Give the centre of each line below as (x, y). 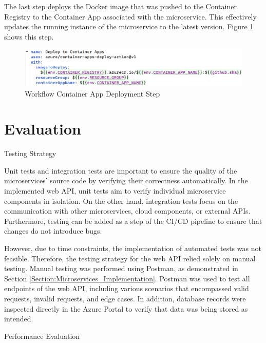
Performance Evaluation (42, 336)
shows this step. (29, 36)
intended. (19, 319)
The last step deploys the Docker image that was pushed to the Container (120, 6)
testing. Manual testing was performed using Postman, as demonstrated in (121, 268)
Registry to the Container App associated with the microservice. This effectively (130, 16)
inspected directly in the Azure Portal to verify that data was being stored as (126, 308)
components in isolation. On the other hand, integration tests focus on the (121, 201)
